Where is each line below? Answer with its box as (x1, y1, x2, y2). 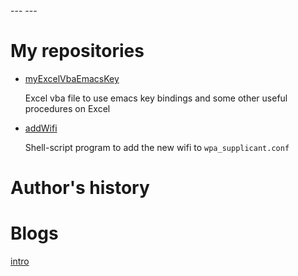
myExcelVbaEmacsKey (24, 72, 120, 84)
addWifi (24, 122, 58, 134)
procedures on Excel (24, 102, 111, 114)
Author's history (10, 177, 150, 199)
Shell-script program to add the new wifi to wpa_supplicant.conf (24, 141, 290, 153)
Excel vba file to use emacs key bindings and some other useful (24, 92, 288, 104)
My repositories (10, 40, 145, 63)
